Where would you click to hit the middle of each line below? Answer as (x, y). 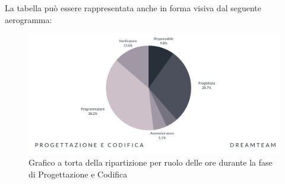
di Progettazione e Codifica (78, 174)
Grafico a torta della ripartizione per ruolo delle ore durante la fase (151, 162)
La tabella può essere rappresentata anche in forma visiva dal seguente (133, 8)
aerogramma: (28, 19)
